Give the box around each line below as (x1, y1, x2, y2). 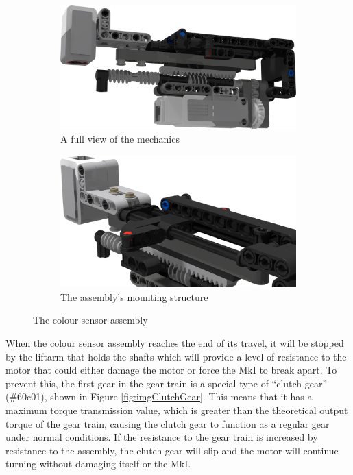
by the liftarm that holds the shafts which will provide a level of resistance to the (5, 349, 347, 363)
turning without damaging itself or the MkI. (5, 456, 191, 471)
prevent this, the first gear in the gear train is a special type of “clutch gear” (5, 376, 328, 390)
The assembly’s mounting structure (60, 289, 208, 304)
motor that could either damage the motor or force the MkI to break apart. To (5, 363, 337, 377)
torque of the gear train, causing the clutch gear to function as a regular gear (5, 416, 330, 430)
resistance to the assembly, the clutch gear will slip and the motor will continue (5, 443, 339, 457)
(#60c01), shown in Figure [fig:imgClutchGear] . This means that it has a (5, 389, 313, 404)
